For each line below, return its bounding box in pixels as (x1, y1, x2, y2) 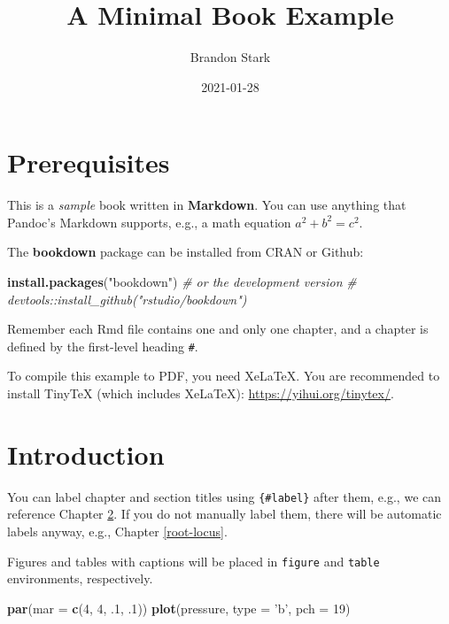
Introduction (7, 435, 165, 472)
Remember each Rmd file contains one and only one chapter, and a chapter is (7, 320, 429, 338)
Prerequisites (7, 144, 170, 181)
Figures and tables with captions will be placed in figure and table (7, 551, 380, 570)
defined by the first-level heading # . (7, 336, 198, 355)
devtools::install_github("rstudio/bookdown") (7, 289, 247, 308)
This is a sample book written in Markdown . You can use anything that (7, 196, 406, 214)
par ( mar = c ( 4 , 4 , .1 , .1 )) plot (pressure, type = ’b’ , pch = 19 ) (7, 598, 351, 617)
